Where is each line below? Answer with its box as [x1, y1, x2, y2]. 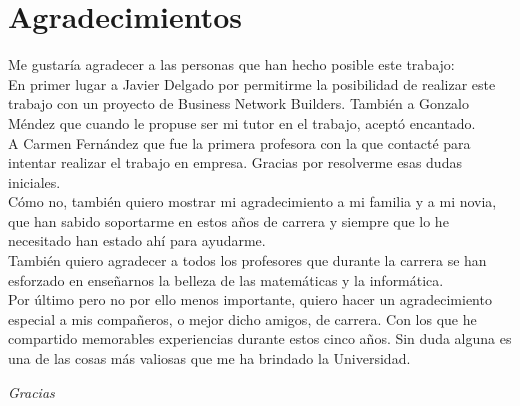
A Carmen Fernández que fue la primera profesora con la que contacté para [8, 132, 471, 153]
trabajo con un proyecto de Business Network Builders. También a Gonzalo [8, 93, 469, 114]
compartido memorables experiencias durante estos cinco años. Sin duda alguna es [8, 328, 512, 349]
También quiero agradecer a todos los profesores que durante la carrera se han [8, 250, 487, 271]
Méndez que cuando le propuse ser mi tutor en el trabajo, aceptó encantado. [8, 112, 476, 133]
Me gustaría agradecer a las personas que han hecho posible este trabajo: [8, 54, 455, 75]
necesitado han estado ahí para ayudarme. [8, 230, 266, 251]
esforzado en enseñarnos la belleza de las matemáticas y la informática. [8, 269, 444, 290]
